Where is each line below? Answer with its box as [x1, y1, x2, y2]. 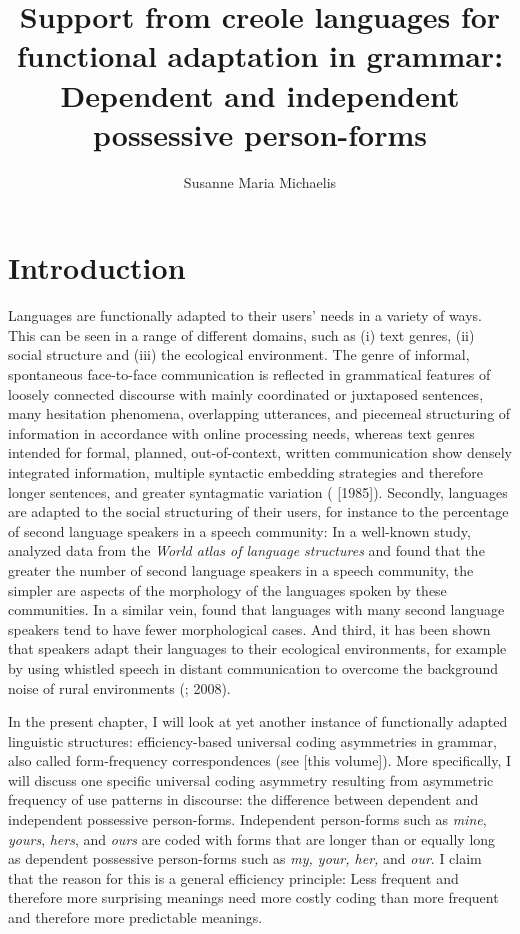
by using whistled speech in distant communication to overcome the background [8, 657, 498, 678]
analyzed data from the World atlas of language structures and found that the [8, 540, 485, 561]
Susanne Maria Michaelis [183, 171, 337, 192]
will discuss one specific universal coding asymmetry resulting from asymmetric [8, 769, 494, 790]
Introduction [8, 247, 186, 288]
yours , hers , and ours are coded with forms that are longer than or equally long [8, 828, 496, 849]
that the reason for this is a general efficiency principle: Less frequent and [8, 867, 459, 888]
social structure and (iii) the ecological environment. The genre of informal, [8, 344, 470, 365]
